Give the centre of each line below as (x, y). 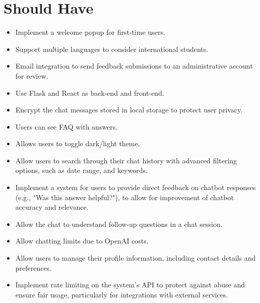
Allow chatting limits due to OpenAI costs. (82, 241)
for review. (32, 75)
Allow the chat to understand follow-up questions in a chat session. (119, 224)
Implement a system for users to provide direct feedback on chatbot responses (136, 187)
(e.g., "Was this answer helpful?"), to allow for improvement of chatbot (124, 197)
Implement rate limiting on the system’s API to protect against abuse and (130, 285)
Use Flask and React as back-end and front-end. (90, 93)
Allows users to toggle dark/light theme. (78, 143)
